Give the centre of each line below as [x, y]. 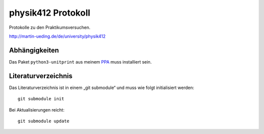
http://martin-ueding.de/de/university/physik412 [57, 36]
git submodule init [41, 99]
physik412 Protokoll [50, 13]
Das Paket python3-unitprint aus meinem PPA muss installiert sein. [80, 62]
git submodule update [44, 121]
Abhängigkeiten [34, 50]
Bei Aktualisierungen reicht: [37, 110]
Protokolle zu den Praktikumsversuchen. [50, 27]
